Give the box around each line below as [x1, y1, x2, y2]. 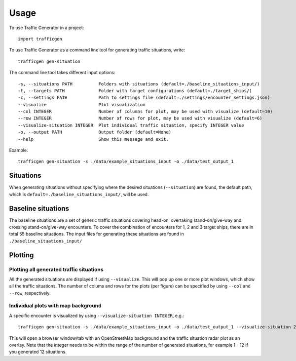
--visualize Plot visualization [18, 102, 146, 107]
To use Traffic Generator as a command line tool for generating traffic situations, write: [9, 47, 185, 53]
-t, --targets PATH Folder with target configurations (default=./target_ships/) [18, 88, 252, 93]
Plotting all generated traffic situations [9, 266, 104, 273]
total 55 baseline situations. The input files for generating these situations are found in [9, 231, 185, 237]
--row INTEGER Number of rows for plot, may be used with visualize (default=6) [18, 116, 262, 121]
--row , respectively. [9, 290, 51, 296]
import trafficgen [18, 36, 63, 41]
